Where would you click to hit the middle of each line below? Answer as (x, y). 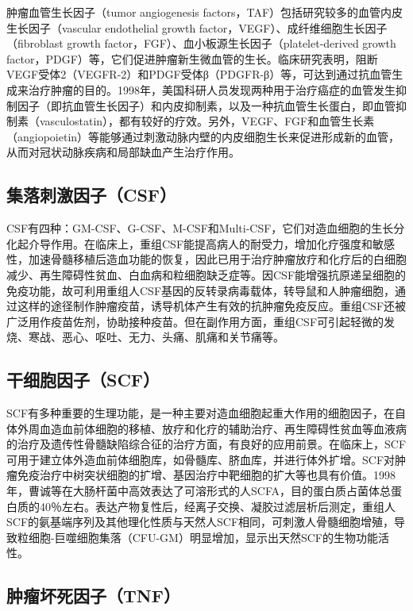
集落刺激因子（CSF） (92, 195)
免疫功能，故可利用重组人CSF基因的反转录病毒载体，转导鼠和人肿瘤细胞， (201, 290)
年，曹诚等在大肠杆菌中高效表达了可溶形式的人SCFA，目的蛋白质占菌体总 (199, 491)
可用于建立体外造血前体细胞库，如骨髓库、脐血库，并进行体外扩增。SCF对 (201, 459)
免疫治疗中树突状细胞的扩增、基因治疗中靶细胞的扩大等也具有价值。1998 (206, 475)
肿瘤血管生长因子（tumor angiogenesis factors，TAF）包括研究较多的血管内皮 (205, 12)
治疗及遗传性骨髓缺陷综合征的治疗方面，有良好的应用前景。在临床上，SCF (212, 444)
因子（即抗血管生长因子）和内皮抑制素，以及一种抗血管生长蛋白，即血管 (206, 105)
